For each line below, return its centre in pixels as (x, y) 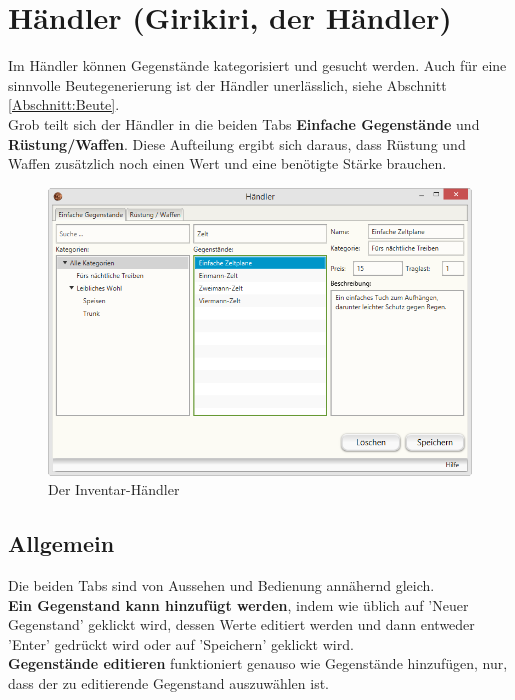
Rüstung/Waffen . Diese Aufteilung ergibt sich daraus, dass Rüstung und (237, 143)
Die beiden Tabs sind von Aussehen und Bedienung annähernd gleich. (221, 585)
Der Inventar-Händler (114, 489)
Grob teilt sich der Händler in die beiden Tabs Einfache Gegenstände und (244, 123)
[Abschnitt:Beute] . (64, 104)
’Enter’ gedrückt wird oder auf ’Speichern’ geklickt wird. (181, 643)
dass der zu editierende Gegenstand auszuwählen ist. (168, 683)
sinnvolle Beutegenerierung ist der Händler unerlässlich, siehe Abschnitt (227, 84)
